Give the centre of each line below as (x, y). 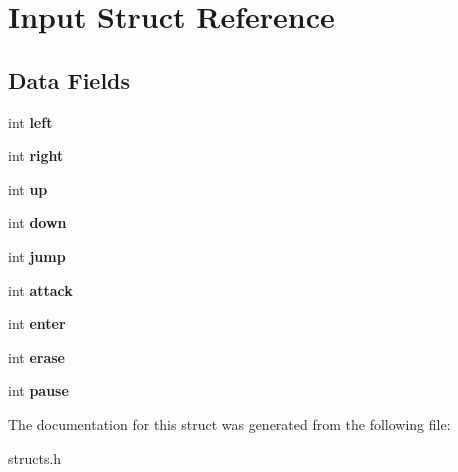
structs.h (35, 457)
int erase (36, 356)
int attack (40, 289)
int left (30, 121)
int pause (38, 390)
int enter (37, 323)
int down (37, 222)
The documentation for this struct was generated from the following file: (229, 423)
